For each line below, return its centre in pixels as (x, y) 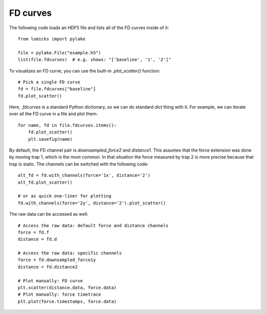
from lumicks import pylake (52, 39)
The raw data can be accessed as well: (49, 214)
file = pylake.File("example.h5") (59, 53)
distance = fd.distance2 (48, 267)
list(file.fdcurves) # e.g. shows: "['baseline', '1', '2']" (95, 60)
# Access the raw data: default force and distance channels (93, 225)
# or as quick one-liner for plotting (65, 196)
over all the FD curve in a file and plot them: (53, 114)
